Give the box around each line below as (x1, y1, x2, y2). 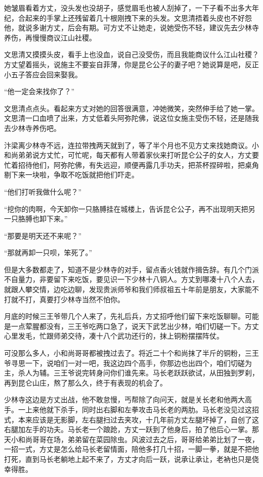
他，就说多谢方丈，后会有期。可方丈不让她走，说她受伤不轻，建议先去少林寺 (4, 22, 259, 33)
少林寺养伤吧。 (11, 122, 61, 133)
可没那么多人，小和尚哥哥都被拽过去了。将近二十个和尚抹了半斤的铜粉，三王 (4, 348, 259, 358)
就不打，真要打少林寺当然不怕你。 (11, 294, 124, 304)
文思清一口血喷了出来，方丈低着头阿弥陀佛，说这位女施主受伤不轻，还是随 (4, 113, 252, 123)
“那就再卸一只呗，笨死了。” (4, 247, 93, 258)
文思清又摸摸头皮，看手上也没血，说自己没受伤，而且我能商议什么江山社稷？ (4, 49, 259, 60)
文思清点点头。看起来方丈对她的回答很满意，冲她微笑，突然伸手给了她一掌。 (4, 103, 259, 113)
